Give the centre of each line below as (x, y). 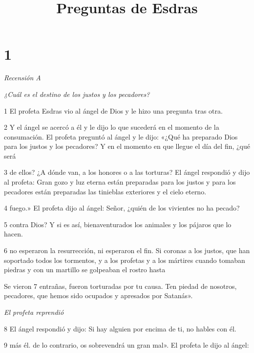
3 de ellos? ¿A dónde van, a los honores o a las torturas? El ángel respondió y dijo (127, 172)
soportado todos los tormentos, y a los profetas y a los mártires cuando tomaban (125, 260)
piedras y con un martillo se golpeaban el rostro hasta (85, 270)
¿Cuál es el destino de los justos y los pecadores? (77, 94)
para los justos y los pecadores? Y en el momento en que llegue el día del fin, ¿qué (127, 146)
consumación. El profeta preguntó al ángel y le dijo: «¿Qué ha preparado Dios (121, 136)
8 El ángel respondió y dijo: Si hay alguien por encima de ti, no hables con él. (120, 328)
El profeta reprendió (34, 312)
